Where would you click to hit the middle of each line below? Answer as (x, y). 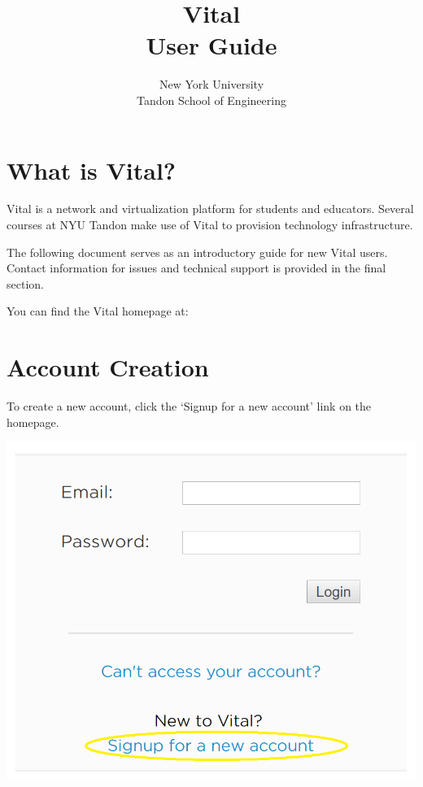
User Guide (211, 45)
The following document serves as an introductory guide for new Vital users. (197, 252)
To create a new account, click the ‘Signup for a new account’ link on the (189, 406)
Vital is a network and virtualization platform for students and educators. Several (210, 209)
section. (25, 283)
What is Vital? (92, 170)
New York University (211, 84)
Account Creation (108, 367)
